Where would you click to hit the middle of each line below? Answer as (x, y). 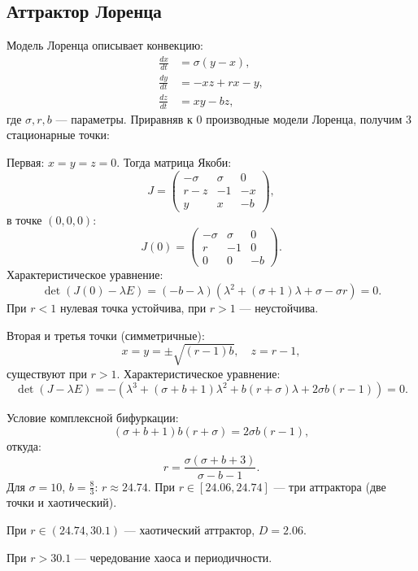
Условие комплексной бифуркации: (93, 418)
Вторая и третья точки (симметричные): (106, 335)
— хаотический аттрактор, (189, 530)
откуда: (24, 445)
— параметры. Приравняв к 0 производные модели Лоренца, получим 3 (234, 118)
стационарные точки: (58, 135)
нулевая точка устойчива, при (133, 307)
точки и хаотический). (62, 502)
